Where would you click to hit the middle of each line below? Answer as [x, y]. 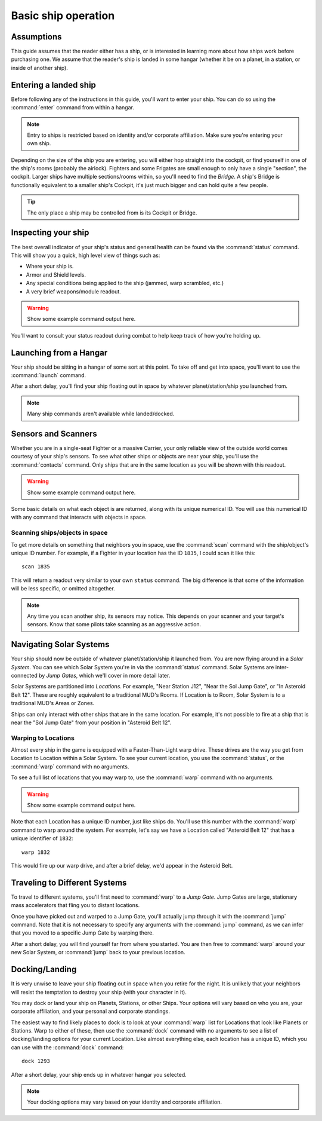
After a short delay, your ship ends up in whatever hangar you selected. [99, 1074]
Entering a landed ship [54, 85]
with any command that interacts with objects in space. [79, 517]
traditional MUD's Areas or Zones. [53, 703]
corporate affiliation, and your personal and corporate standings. [90, 1011]
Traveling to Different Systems [69, 882]
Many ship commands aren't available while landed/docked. [101, 414]
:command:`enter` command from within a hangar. [72, 108]
